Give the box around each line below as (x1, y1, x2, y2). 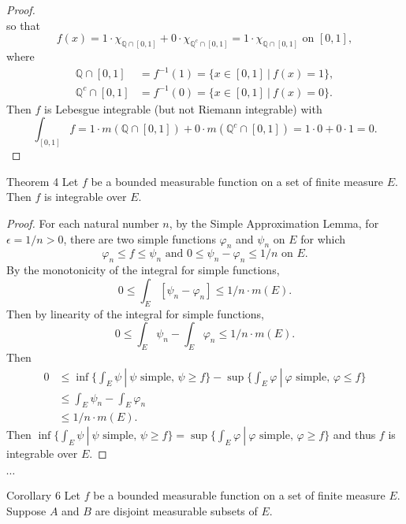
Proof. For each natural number (6, 214, 159, 231)
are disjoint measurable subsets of (95, 502, 258, 518)
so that (6, 17, 40, 33)
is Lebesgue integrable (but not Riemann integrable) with (44, 100, 322, 117)
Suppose (6, 502, 47, 518)
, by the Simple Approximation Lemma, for (169, 214, 379, 231)
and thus (333, 426, 376, 443)
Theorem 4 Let (6, 173, 79, 189)
